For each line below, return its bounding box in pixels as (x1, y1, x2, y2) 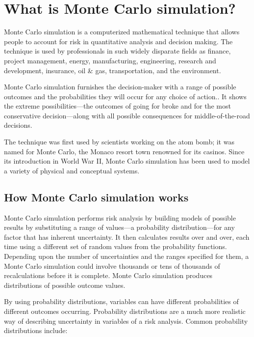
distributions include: (4, 325, 68, 336)
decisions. (4, 120, 32, 130)
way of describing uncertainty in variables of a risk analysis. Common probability (4, 315, 248, 326)
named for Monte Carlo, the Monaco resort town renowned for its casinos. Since (4, 146, 245, 156)
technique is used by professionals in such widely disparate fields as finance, (4, 46, 231, 56)
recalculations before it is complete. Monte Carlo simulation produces (4, 270, 213, 281)
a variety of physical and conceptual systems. (4, 165, 140, 175)
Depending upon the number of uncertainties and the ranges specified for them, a (4, 251, 249, 261)
